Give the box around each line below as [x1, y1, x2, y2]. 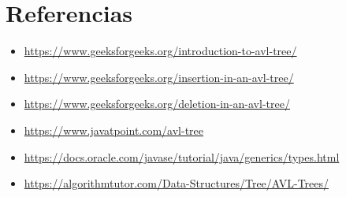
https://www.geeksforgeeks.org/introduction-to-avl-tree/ [24, 43, 297, 59]
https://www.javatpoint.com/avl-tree [24, 121, 204, 138]
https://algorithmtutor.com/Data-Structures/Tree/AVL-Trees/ [24, 175, 329, 191]
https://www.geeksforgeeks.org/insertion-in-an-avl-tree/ [24, 69, 294, 85]
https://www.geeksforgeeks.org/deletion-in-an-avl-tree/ [24, 95, 290, 112]
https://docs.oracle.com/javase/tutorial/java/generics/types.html [24, 148, 340, 165]
